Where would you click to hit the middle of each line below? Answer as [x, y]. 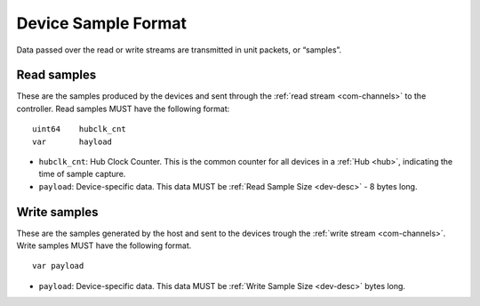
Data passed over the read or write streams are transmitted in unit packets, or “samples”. [179, 50]
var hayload [72, 141]
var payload [58, 266]
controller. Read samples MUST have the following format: [123, 109]
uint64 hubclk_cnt [79, 129]
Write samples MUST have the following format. [104, 246]
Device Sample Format [101, 23]
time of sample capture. [82, 174]
